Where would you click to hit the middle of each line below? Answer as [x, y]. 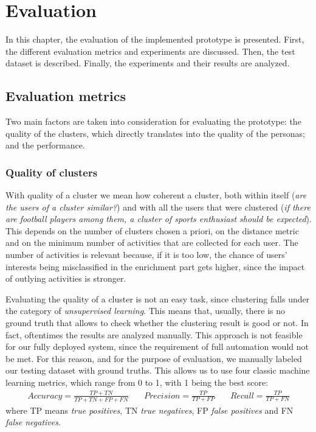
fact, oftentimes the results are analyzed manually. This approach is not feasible [154, 334]
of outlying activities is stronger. [66, 278]
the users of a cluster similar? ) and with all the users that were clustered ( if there [158, 207]
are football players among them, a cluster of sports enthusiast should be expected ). [159, 219]
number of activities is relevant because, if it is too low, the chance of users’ [146, 255]
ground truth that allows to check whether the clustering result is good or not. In [157, 323]
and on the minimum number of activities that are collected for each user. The [152, 242]
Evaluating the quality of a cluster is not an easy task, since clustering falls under [158, 298]
